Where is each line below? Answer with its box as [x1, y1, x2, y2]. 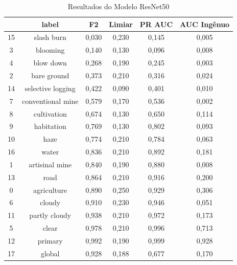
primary [37, 235, 63, 246]
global [40, 248, 60, 258]
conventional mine [22, 95, 79, 106]
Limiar [109, 18, 133, 29]
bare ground [31, 70, 69, 80]
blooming [36, 45, 65, 55]
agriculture [33, 184, 67, 195]
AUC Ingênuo [180, 18, 230, 29]
